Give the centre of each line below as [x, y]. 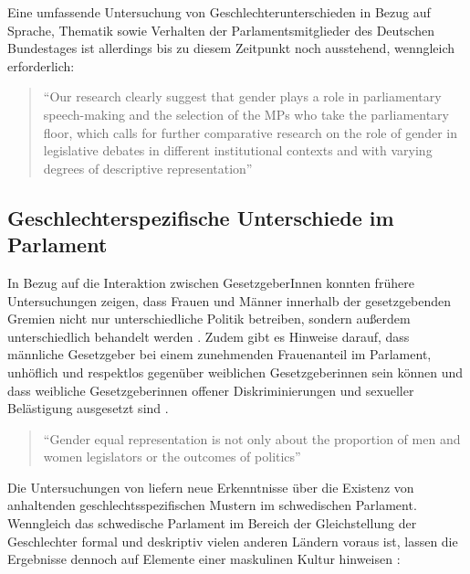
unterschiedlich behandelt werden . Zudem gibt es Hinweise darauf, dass [209, 336]
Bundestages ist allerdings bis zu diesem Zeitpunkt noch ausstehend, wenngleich [231, 48]
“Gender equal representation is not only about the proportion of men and [252, 438]
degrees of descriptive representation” [148, 168]
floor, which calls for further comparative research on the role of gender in [250, 132]
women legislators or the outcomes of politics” [172, 457]
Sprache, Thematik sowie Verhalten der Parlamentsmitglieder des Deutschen [221, 30]
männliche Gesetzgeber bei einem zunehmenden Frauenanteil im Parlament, [219, 354]
